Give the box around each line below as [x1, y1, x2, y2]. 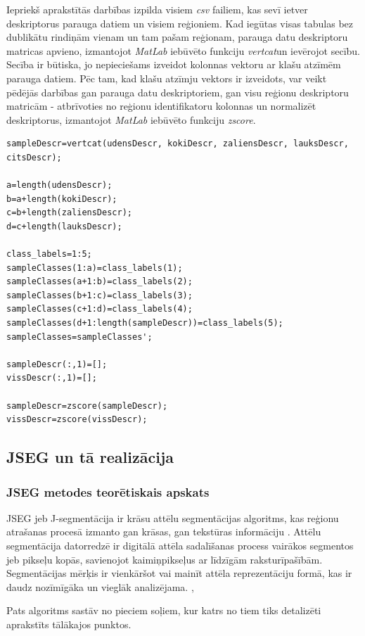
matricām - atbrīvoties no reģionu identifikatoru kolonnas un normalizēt [6, 98, 316, 113]
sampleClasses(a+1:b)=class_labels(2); [6, 276, 193, 287]
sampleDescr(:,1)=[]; [6, 359, 108, 369]
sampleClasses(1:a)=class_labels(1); [6, 262, 183, 273]
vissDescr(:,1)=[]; [6, 373, 97, 383]
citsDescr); [6, 152, 62, 163]
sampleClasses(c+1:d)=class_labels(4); [6, 304, 193, 314]
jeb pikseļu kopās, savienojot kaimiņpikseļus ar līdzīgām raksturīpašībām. [6, 552, 323, 566]
